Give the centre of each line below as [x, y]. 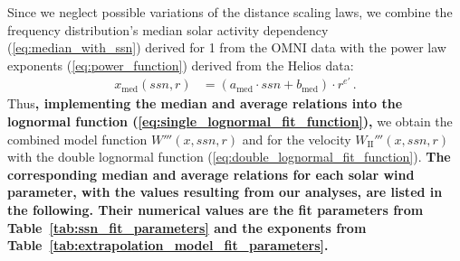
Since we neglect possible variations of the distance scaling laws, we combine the [230, 12]
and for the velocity [297, 139]
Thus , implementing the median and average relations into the [205, 103]
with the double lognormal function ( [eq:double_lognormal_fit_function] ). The [229, 157]
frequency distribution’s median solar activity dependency [168, 29]
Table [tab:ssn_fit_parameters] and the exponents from [187, 227]
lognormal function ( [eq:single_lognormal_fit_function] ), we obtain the [230, 121]
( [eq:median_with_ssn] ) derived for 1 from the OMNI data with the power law [227, 47]
